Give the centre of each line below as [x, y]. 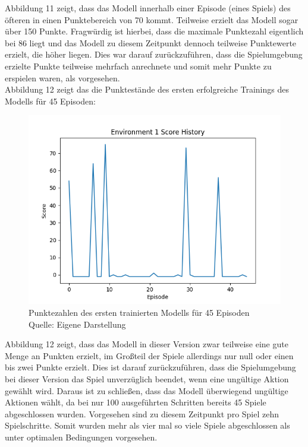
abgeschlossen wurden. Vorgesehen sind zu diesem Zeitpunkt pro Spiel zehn [142, 413]
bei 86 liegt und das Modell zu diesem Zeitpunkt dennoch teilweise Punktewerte [151, 42]
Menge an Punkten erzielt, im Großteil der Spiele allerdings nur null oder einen [149, 355]
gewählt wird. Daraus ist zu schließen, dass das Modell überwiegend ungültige [147, 390]
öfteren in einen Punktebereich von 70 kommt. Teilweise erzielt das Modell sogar [152, 19]
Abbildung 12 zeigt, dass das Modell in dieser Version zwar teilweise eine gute [147, 344]
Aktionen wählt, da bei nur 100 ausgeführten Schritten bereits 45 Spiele [136, 402]
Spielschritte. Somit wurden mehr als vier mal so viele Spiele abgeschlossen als [147, 425]
